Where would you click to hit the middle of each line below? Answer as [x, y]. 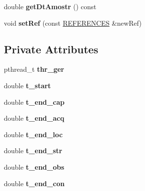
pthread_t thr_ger [34, 69]
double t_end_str [33, 151]
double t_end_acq [34, 118]
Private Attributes [51, 49]
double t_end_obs [34, 167]
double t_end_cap [34, 102]
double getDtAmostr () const [50, 6]
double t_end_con [34, 183]
